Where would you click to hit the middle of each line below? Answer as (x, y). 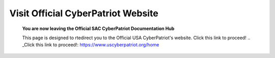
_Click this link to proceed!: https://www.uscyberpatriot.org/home (91, 45)
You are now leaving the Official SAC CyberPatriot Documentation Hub (98, 28)
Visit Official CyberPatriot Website (84, 13)
